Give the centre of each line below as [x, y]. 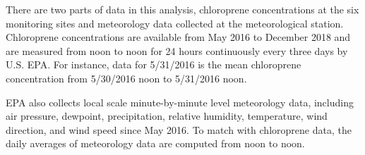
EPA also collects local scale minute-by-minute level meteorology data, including [180, 102]
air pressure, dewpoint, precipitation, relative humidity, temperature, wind [167, 116]
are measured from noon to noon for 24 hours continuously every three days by [177, 50]
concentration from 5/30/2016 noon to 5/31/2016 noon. [126, 78]
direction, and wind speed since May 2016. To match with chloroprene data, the [179, 129]
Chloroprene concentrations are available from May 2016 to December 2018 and [178, 37]
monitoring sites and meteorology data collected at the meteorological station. [175, 23]
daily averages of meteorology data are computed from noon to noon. [155, 143]
